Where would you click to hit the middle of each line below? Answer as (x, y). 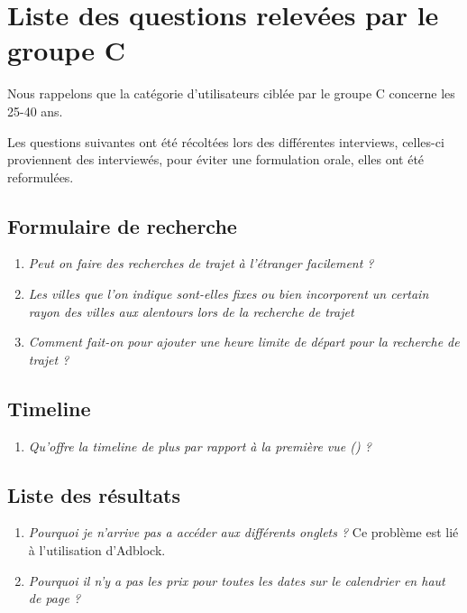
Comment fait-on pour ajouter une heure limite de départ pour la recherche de (244, 342)
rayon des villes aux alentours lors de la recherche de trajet (191, 311)
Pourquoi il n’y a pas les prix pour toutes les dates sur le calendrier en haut (237, 580)
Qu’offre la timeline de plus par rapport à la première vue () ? (200, 446)
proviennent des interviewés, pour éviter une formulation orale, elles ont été (216, 159)
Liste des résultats (94, 494)
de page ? (55, 598)
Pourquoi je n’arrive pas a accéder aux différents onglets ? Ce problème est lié (243, 532)
